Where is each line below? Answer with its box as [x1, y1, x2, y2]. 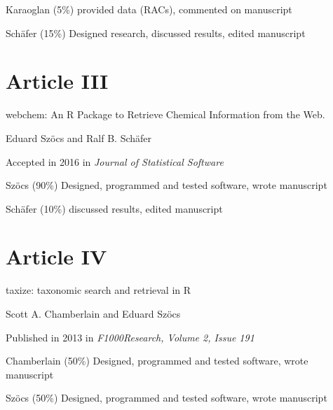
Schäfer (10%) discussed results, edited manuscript [6, 201, 223, 215]
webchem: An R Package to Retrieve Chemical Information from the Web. [6, 107, 325, 122]
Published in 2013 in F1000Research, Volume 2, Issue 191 [6, 330, 254, 344]
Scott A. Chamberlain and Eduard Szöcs [6, 306, 181, 320]
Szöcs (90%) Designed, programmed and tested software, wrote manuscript [6, 178, 327, 192]
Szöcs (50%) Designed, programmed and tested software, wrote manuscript [6, 390, 327, 405]
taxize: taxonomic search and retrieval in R [6, 283, 191, 297]
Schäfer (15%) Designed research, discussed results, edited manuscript [6, 25, 306, 40]
